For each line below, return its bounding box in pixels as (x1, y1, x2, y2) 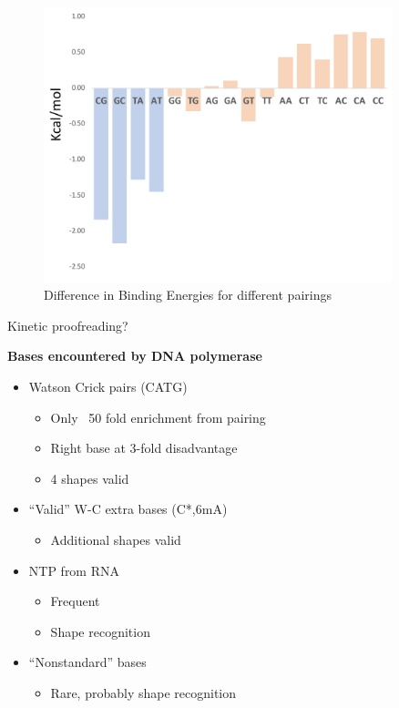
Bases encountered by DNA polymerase (7, 346, 262, 365)
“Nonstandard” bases (28, 652, 147, 672)
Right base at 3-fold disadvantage (50, 438, 238, 457)
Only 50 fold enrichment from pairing (50, 407, 266, 426)
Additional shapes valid (50, 529, 181, 549)
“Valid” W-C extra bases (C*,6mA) (28, 499, 228, 518)
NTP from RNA (28, 560, 120, 580)
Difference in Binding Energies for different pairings (44, 285, 332, 304)
